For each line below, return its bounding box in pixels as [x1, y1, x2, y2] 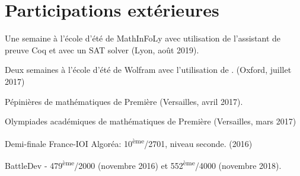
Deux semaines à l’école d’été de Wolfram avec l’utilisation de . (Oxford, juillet [5, 63, 292, 76]
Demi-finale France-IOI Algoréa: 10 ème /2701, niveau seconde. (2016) [5, 135, 253, 149]
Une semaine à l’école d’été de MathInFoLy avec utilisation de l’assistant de [5, 32, 281, 44]
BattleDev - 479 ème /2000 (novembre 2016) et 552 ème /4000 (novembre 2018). [5, 157, 282, 171]
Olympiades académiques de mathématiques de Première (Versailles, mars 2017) [5, 115, 296, 127]
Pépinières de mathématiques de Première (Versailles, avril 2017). [5, 95, 243, 107]
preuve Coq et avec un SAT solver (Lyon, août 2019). [5, 43, 199, 56]
